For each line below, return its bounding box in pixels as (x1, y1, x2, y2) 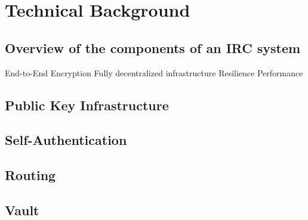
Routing (5, 166, 56, 184)
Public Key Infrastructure (5, 95, 169, 114)
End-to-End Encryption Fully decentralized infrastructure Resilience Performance (5, 66, 303, 79)
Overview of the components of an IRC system (5, 38, 301, 57)
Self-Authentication (5, 131, 127, 149)
